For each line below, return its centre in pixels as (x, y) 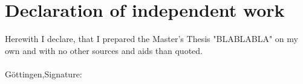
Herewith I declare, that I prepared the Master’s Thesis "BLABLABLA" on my (151, 39)
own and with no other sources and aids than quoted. (104, 50)
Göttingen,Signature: (44, 73)
